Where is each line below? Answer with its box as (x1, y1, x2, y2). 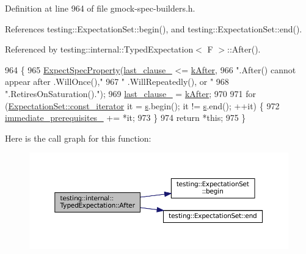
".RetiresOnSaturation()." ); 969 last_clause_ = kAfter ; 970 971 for (5, 87, 256, 100)
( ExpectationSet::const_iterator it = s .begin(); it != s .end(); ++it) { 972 (5, 99, 280, 112)
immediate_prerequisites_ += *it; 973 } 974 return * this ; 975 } (5, 111, 246, 124)
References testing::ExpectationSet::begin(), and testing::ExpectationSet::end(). (5, 22, 302, 35)
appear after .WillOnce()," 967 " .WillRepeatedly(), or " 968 (5, 75, 229, 88)
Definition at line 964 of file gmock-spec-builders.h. (5, 2, 195, 14)
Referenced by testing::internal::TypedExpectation (5, 43, 194, 56)
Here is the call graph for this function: (5, 131, 151, 144)
